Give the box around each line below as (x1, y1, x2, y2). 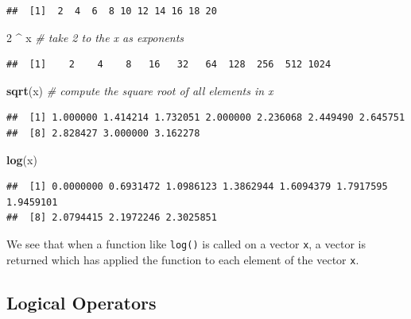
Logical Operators (6, 290, 157, 314)
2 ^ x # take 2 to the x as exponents (6, 29, 184, 45)
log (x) (6, 151, 37, 167)
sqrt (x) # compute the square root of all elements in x (6, 82, 273, 98)
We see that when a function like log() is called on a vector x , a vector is (6, 235, 366, 252)
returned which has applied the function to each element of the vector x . (6, 251, 359, 267)
